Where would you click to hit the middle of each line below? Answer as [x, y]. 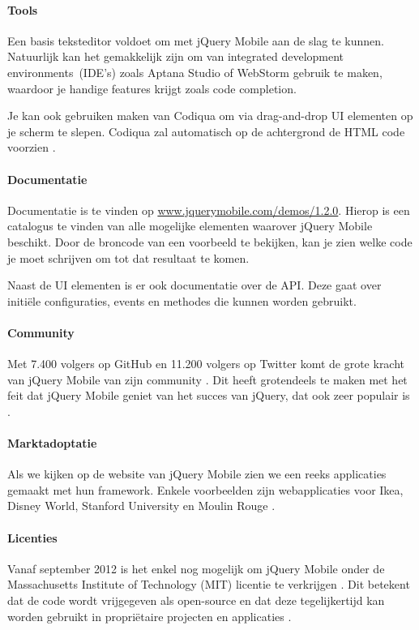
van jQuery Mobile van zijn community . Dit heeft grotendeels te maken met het [207, 379]
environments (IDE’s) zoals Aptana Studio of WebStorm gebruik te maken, [195, 72]
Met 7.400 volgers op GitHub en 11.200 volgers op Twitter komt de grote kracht [206, 364]
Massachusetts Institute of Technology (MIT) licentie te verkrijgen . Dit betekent [209, 584]
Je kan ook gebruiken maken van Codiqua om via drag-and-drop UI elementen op [210, 116]
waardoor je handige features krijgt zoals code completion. [152, 88]
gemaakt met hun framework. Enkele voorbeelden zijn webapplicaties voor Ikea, [205, 489]
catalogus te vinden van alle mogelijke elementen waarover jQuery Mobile [190, 226]
